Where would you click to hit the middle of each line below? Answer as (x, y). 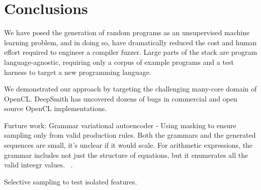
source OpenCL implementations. (56, 108)
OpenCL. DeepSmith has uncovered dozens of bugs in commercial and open (121, 98)
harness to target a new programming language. (78, 72)
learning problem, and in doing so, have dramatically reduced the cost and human (130, 42)
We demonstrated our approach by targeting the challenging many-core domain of (130, 89)
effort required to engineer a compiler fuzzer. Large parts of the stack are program (131, 52)
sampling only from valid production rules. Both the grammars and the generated (130, 135)
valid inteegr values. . (38, 165)
